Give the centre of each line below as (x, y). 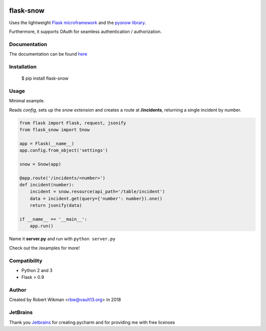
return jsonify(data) (56, 206)
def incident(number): (47, 185)
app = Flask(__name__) (47, 143)
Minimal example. (27, 101)
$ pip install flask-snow (45, 78)
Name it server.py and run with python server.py (62, 239)
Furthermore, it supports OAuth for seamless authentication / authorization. (85, 31)
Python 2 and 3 (37, 270)
